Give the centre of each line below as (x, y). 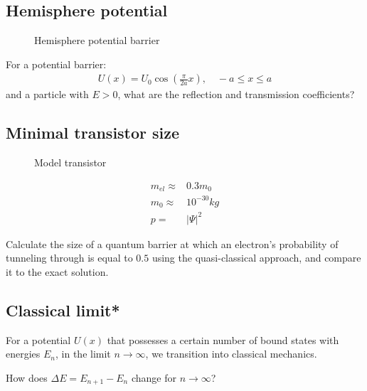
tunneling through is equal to (69, 258)
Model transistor (70, 162)
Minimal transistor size (93, 133)
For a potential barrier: (56, 64)
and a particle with (47, 94)
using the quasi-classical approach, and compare (256, 258)
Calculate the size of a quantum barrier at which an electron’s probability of (172, 243)
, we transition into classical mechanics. (231, 354)
